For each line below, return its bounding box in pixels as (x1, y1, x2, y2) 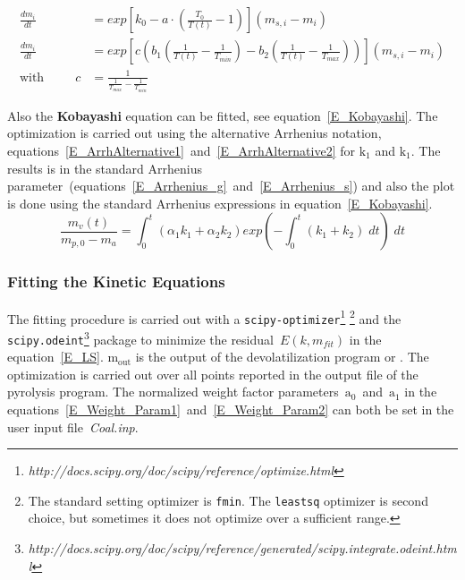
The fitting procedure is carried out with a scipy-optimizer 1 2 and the (7, 306, 402, 328)
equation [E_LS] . (7, 347, 104, 366)
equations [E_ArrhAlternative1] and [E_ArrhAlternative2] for (7, 141, 355, 159)
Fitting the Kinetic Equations (7, 270, 225, 293)
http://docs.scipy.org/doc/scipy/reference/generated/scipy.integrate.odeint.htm (28, 538, 457, 557)
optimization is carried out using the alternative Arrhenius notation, (7, 124, 382, 142)
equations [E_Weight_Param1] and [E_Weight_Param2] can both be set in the (7, 399, 454, 418)
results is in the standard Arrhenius (7, 158, 202, 177)
